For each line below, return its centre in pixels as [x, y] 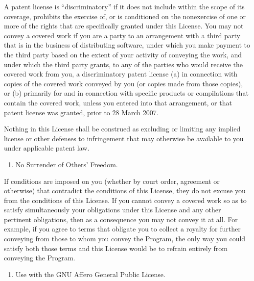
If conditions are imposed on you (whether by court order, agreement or [112, 181]
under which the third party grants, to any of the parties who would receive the [124, 64]
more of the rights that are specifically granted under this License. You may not [124, 26]
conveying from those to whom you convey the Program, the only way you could [125, 239]
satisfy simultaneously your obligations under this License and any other [113, 210]
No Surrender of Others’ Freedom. [67, 164]
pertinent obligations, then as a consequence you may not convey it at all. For [121, 219]
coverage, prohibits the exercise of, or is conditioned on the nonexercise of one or [125, 16]
